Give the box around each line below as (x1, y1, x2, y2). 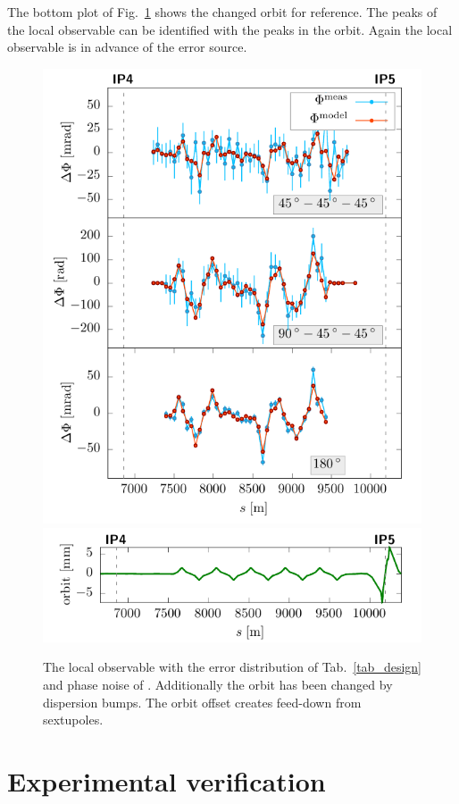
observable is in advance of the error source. (7, 38, 247, 56)
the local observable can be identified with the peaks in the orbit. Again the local (7, 20, 453, 38)
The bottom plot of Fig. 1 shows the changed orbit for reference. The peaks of (7, 3, 438, 21)
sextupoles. (43, 710, 104, 729)
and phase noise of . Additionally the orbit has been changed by (43, 674, 393, 693)
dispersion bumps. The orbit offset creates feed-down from (43, 692, 362, 711)
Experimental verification (7, 762, 326, 799)
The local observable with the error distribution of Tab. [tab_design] (43, 657, 421, 676)
